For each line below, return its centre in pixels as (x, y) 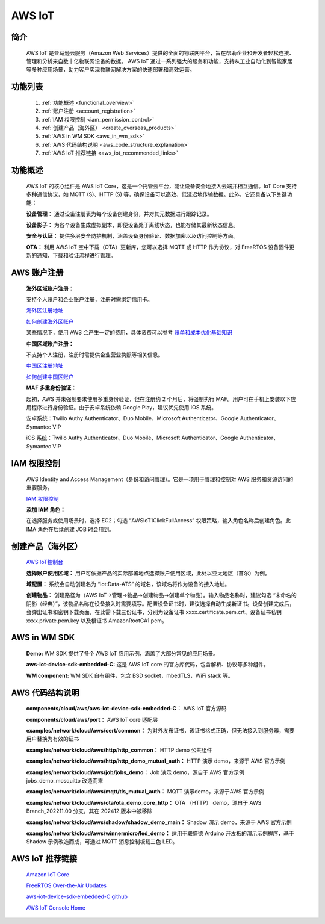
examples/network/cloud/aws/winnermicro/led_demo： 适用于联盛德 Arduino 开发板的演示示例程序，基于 (160, 833)
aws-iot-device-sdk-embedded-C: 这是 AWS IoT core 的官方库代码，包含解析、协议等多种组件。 (147, 665)
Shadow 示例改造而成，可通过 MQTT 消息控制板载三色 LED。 (102, 842)
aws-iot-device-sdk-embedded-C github (77, 896)
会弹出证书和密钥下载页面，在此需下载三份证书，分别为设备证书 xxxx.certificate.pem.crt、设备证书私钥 (154, 612)
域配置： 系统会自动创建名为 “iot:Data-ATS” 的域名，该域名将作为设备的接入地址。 (128, 584)
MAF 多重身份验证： (51, 388)
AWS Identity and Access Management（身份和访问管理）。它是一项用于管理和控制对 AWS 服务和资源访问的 (160, 479)
